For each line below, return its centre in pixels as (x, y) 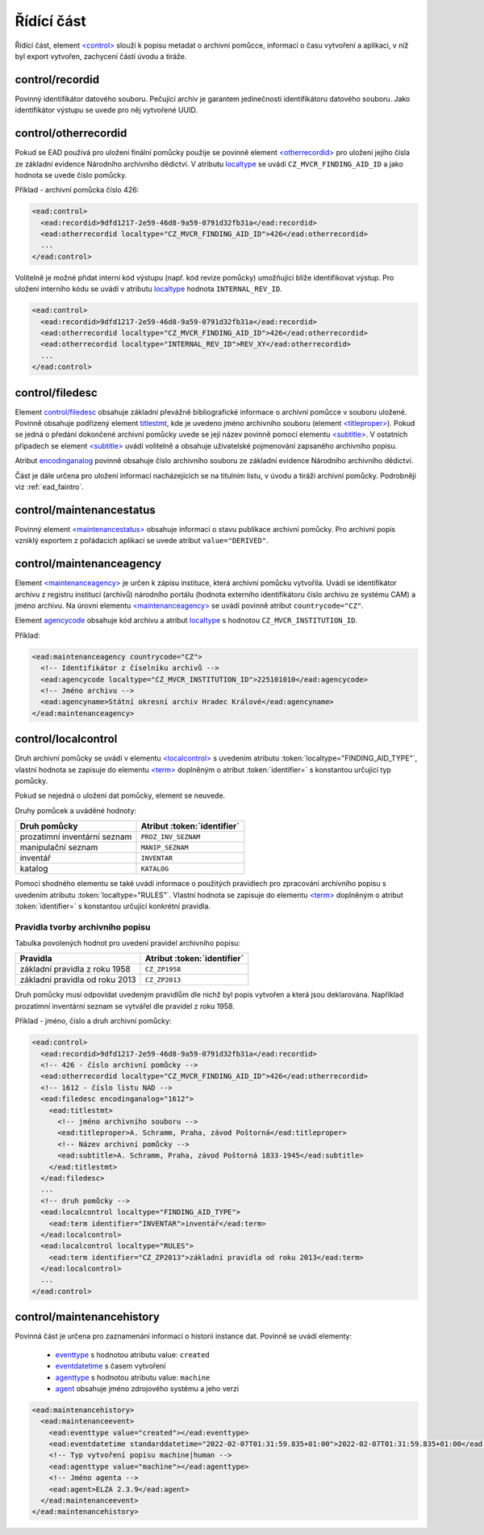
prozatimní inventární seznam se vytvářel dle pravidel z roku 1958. (125, 1006)
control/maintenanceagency (88, 564)
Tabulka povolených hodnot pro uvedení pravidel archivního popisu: (128, 943)
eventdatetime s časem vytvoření (111, 1366)
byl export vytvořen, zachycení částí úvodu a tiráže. (101, 56)
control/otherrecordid (71, 133)
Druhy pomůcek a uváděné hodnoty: (76, 810)
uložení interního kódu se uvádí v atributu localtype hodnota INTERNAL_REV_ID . (148, 289)
